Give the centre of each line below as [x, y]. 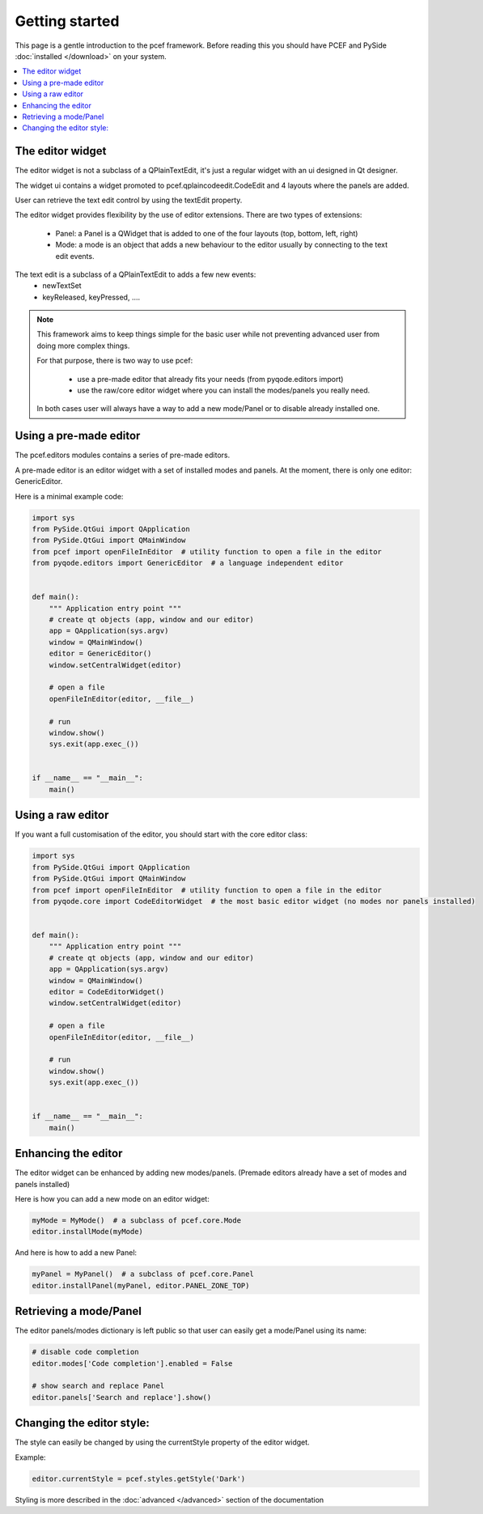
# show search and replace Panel [98, 1386]
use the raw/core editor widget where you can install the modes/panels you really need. [224, 390]
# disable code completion [85, 1352]
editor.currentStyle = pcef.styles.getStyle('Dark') [139, 1478]
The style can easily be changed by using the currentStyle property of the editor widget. [163, 1442]
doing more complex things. [83, 346]
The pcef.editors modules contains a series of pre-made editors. [123, 455]
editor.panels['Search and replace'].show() [122, 1397]
